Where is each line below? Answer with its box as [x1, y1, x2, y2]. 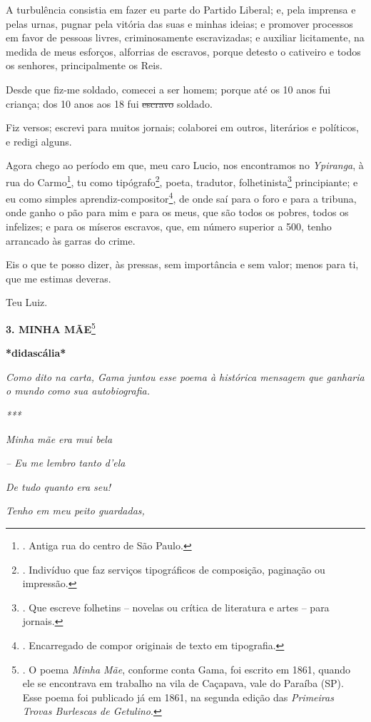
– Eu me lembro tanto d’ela [6, 455, 126, 470]
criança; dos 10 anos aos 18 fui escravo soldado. [6, 96, 213, 111]
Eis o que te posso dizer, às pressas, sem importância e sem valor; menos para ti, [6, 257, 359, 272]
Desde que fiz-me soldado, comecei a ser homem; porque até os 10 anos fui [6, 81, 331, 96]
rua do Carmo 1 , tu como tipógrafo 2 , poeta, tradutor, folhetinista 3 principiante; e [6, 172, 358, 189]
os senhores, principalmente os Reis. [6, 58, 163, 73]
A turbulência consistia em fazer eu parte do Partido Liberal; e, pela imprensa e [6, 2, 356, 16]
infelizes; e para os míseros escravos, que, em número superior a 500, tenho [6, 219, 332, 234]
